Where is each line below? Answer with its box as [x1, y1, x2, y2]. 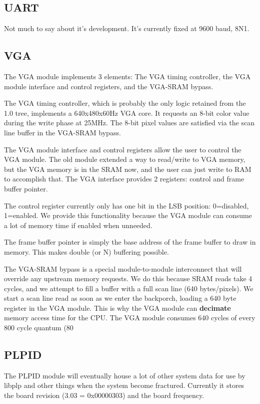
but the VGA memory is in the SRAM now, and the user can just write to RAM [4, 163, 251, 174]
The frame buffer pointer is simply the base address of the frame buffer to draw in [4, 237, 256, 247]
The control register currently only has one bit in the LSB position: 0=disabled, [4, 200, 249, 211]
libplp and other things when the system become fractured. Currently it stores [4, 380, 244, 390]
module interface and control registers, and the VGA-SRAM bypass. [4, 81, 213, 91]
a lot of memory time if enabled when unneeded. [4, 220, 152, 230]
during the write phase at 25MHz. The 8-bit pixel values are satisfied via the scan [4, 117, 254, 128]
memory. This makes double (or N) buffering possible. [4, 246, 169, 257]
